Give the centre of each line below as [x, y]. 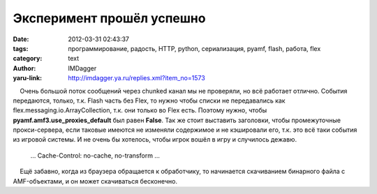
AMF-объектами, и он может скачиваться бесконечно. [95, 181]
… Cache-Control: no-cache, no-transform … [95, 155]
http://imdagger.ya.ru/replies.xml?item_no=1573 [136, 78]
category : [28, 59]
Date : [21, 39]
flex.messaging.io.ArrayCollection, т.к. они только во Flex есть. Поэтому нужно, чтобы [140, 110]
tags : [21, 48]
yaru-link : [27, 78]
